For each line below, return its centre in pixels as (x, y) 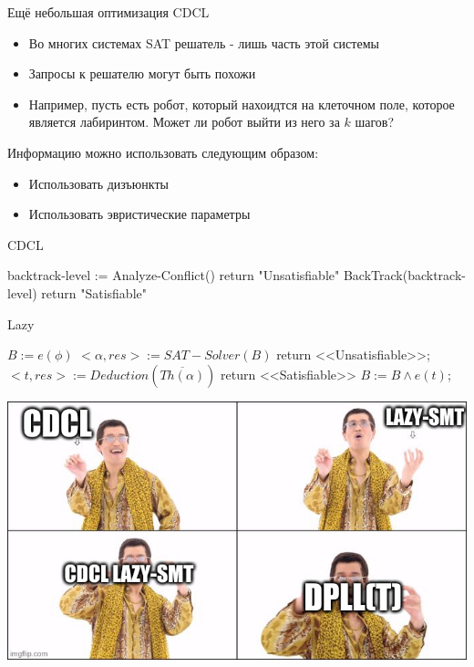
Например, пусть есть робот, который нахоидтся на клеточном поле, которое (242, 104)
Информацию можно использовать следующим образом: (163, 152)
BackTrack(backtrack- (404, 275)
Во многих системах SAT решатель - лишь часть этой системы (204, 42)
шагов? (375, 122)
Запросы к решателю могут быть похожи (142, 73)
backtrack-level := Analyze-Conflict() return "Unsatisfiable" (174, 275)
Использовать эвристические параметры (139, 214)
